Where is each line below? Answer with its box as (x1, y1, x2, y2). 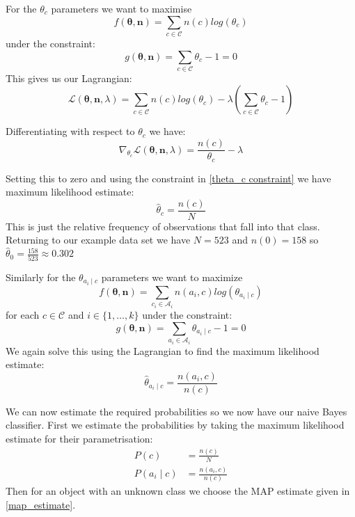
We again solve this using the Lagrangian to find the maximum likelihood (6, 343, 319, 358)
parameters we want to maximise (51, 1, 192, 15)
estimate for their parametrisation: (6, 431, 153, 445)
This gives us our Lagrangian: (6, 70, 132, 85)
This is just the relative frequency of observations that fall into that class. (6, 218, 320, 233)
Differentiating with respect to (6, 124, 135, 138)
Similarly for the (6, 269, 76, 284)
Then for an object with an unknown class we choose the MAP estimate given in (6, 484, 350, 498)
